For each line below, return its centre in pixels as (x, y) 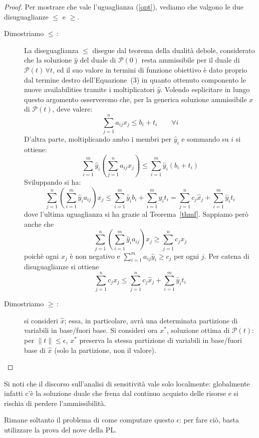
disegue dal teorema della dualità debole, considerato (174, 50)
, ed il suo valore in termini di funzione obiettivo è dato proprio (150, 69)
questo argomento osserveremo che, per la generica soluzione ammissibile (136, 99)
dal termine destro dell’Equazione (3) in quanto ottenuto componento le (135, 79)
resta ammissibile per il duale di (191, 60)
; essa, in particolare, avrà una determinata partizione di (151, 320)
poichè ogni (42, 256)
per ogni (186, 256)
